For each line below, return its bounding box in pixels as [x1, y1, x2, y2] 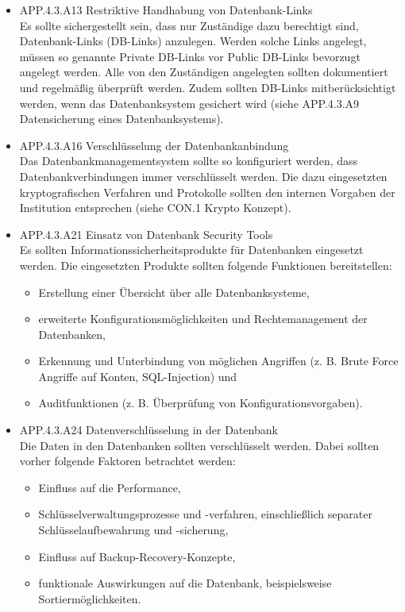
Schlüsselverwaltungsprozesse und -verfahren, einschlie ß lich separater [38, 506, 372, 522]
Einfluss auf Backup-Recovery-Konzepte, [38, 548, 236, 564]
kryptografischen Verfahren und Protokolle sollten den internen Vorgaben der [19, 183, 395, 200]
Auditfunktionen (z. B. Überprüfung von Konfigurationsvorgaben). [38, 395, 363, 411]
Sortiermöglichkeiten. [38, 590, 141, 606]
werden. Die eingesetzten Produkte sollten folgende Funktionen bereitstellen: [19, 256, 392, 273]
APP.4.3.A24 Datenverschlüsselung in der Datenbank [19, 421, 278, 438]
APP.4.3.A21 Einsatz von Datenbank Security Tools [19, 225, 273, 242]
